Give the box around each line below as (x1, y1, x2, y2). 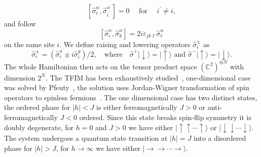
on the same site (4, 38, 55, 49)
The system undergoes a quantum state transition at (4, 133, 168, 143)
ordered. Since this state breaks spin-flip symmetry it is (79, 111, 251, 122)
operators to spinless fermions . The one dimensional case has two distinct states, (4, 92, 257, 102)
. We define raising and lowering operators (59, 38, 191, 49)
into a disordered (194, 133, 246, 143)
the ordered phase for (4, 102, 70, 112)
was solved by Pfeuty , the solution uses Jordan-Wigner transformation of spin (4, 82, 249, 93)
